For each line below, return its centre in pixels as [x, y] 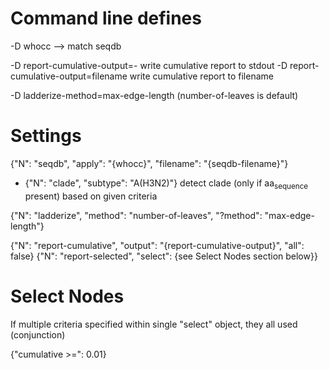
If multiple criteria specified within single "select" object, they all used [154, 324]
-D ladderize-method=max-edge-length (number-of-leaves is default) [154, 95]
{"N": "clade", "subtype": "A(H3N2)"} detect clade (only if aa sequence [166, 184]
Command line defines [106, 18]
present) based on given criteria [91, 196]
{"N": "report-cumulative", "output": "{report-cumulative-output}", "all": [157, 245]
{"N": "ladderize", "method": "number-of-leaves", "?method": [136, 215]
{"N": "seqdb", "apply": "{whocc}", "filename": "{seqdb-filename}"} [149, 163]
